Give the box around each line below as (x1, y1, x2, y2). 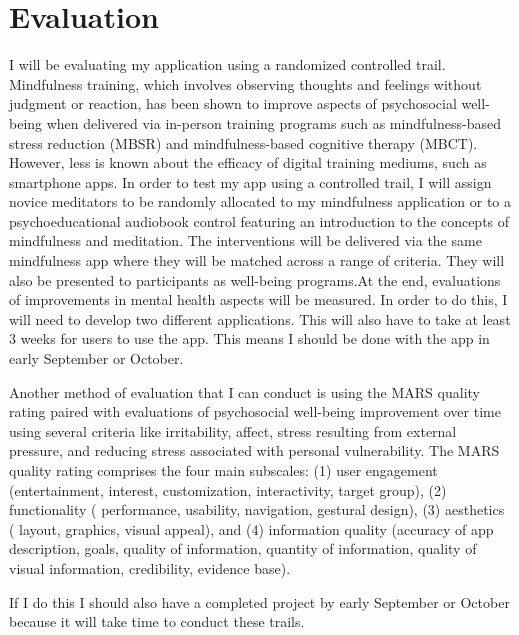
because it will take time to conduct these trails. (9, 611, 305, 632)
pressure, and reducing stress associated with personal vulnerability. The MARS (9, 440, 500, 461)
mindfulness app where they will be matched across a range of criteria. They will (9, 250, 505, 271)
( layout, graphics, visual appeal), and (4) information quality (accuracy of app (9, 518, 494, 539)
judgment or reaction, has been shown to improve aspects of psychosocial (9, 93, 457, 114)
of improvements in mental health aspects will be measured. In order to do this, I (9, 289, 508, 310)
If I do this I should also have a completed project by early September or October (9, 591, 510, 612)
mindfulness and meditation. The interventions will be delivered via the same (9, 230, 482, 251)
